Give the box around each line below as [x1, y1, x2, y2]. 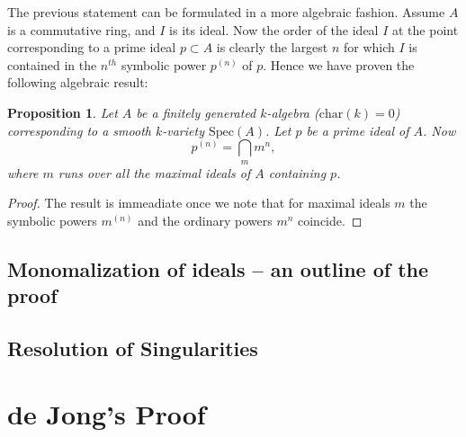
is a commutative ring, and [7, 20, 156, 39]
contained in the [7, 55, 97, 74]
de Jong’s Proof [7, 396, 206, 433]
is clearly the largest [216, 38, 328, 57]
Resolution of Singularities [7, 334, 258, 361]
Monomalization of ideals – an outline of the [7, 254, 429, 282]
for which [344, 38, 395, 57]
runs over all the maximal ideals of [58, 163, 251, 182]
